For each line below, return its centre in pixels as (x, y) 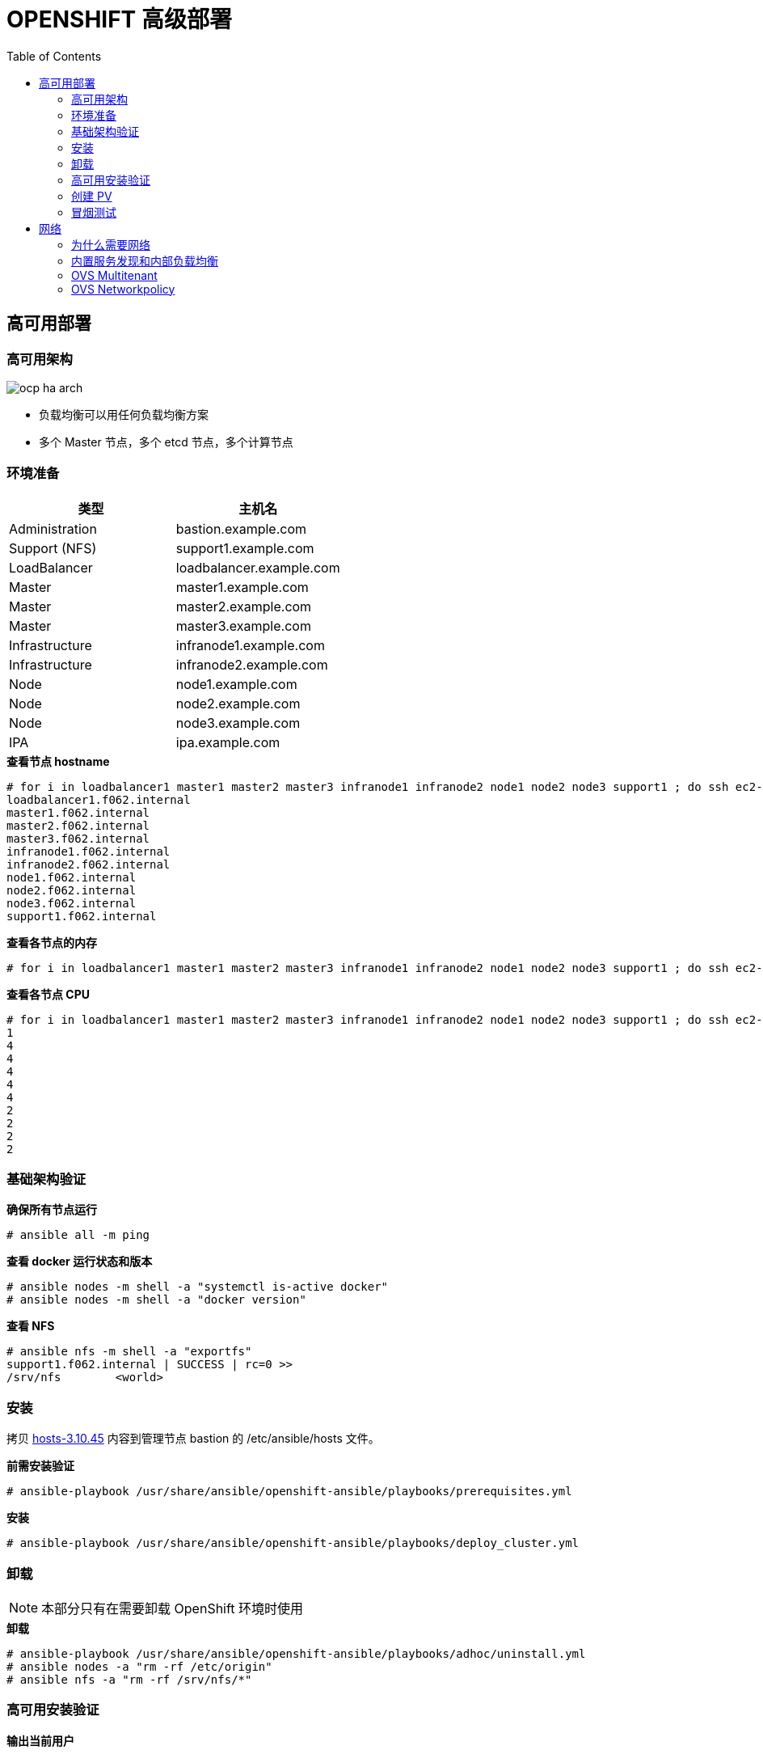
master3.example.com (243, 626)
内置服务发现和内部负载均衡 (145, 260)
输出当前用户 (40, 1740)
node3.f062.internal (72, 903)
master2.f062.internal (78, 825)
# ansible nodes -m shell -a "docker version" (156, 1300)
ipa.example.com (228, 742)
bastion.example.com (241, 528)
